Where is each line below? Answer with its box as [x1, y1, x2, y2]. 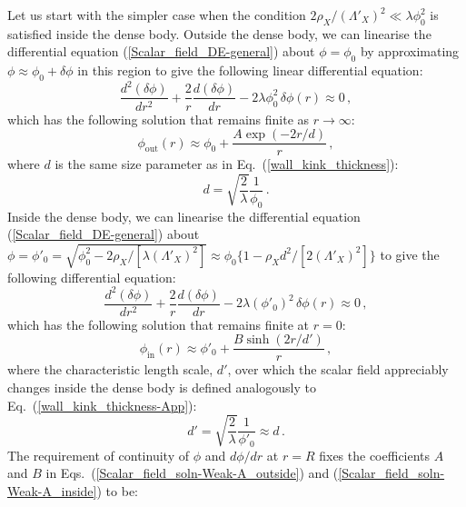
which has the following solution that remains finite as [7, 109, 310, 128]
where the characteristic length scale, [7, 360, 213, 379]
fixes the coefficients [319, 445, 431, 464]
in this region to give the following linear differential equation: [77, 61, 423, 80]
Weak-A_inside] [7, 482, 97, 500]
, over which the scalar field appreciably [227, 360, 449, 379]
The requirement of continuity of [7, 445, 189, 464]
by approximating [360, 42, 460, 61]
